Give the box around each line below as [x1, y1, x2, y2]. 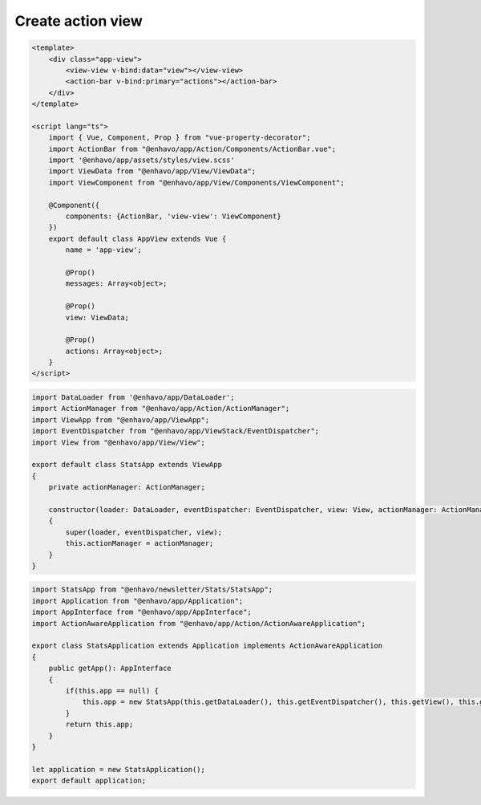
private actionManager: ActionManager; [48, 482, 206, 492]
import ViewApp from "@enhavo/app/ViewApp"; [31, 415, 210, 425]
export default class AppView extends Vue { [48, 234, 227, 243]
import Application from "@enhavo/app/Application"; [31, 596, 244, 605]
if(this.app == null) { [65, 686, 160, 695]
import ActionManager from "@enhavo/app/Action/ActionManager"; [31, 404, 290, 413]
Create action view [14, 12, 143, 30]
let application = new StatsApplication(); [31, 765, 206, 774]
